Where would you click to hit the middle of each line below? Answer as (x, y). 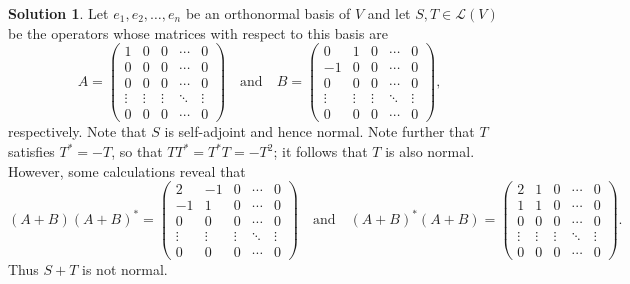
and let (389, 13)
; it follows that (320, 151)
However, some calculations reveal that (127, 170)
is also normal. (430, 151)
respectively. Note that (77, 131)
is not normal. (125, 269)
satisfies (31, 151)
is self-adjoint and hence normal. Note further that (319, 131)
